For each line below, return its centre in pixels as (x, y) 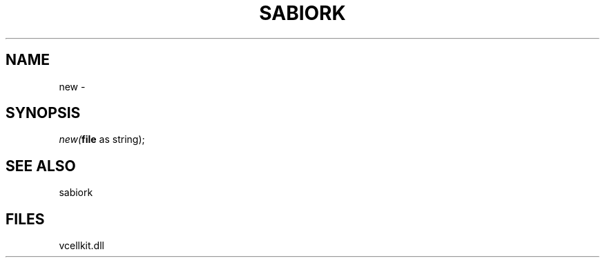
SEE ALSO (41, 166)
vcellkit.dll (81, 246)
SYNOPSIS (43, 113)
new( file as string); (102, 139)
